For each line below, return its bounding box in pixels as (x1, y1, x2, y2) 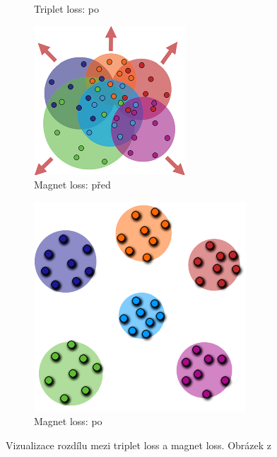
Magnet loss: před (34, 177, 111, 192)
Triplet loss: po (34, 1, 99, 16)
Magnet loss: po (34, 414, 102, 429)
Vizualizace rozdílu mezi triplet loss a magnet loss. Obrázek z (6, 437, 272, 452)
